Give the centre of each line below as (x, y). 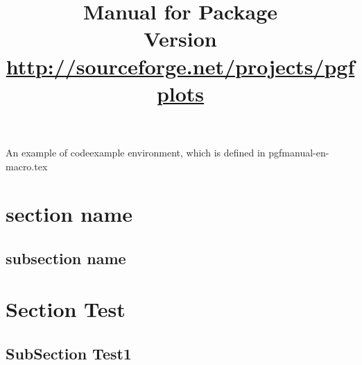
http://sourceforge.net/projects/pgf (180, 66)
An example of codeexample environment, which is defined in (136, 152)
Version (180, 39)
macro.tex (27, 166)
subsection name (66, 258)
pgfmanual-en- (299, 152)
